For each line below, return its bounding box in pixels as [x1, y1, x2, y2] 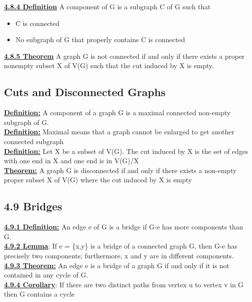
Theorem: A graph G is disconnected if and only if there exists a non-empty [4, 165, 237, 175]
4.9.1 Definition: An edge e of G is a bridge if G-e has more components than [4, 222, 243, 232]
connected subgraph [4, 136, 64, 146]
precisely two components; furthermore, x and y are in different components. [4, 250, 234, 260]
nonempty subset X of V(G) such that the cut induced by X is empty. [4, 60, 214, 71]
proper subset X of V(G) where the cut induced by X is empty [4, 175, 192, 185]
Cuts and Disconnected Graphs [4, 84, 166, 100]
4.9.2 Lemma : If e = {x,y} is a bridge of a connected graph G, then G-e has [4, 241, 237, 251]
